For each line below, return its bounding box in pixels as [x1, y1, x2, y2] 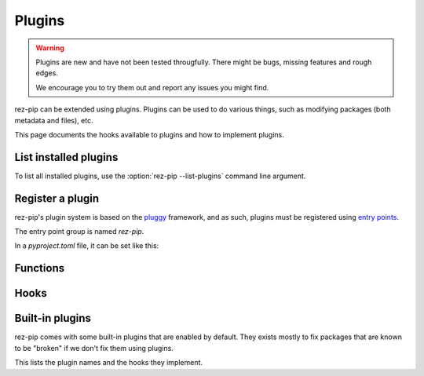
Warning [35, 43, 64, 53]
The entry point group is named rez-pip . [14, 227, 144, 236]
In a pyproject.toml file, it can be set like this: [14, 241, 159, 250]
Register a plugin [14, 192, 100, 205]
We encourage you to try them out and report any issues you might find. [35, 82, 269, 92]
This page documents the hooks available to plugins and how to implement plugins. [14, 130, 284, 139]
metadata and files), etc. [14, 115, 93, 125]
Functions [14, 261, 65, 275]
